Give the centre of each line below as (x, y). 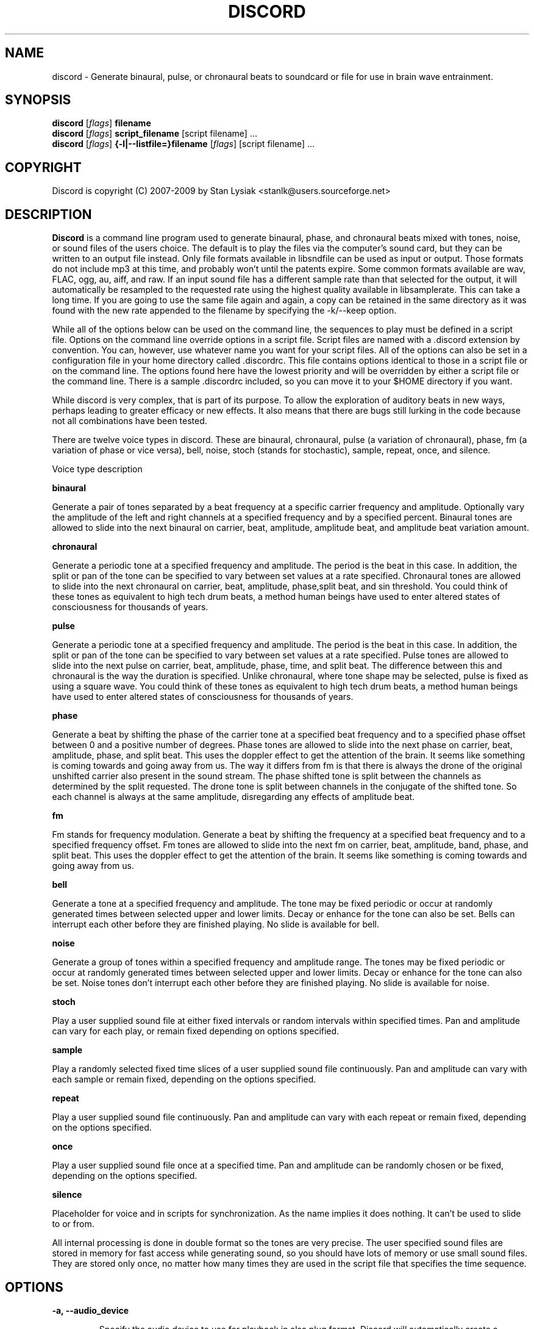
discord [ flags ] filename (101, 123)
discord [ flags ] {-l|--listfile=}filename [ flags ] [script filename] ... (183, 144)
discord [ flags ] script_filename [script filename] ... (155, 134)
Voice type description (97, 469)
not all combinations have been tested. (130, 421)
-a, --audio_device (91, 1310)
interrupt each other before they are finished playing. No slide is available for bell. (216, 924)
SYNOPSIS (38, 100)
